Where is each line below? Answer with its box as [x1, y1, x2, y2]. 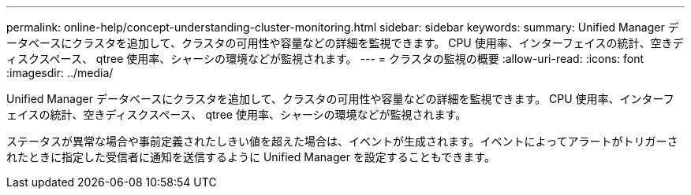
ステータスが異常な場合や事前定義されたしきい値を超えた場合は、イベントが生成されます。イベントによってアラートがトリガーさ [6, 134, 678, 148]
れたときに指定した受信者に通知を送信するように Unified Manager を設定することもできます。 [6, 150, 495, 164]
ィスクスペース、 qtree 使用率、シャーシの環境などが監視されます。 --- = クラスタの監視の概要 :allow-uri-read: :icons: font [6, 52, 644, 65]
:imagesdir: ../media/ [6, 66, 114, 79]
